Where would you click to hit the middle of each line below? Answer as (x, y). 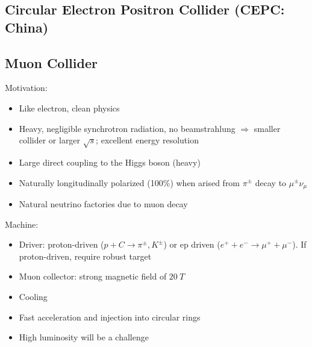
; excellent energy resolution (147, 140)
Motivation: (26, 88)
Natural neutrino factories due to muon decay (103, 203)
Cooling (33, 296)
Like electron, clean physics (69, 108)
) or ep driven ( (192, 244)
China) (27, 27)
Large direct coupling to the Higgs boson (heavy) (110, 162)
